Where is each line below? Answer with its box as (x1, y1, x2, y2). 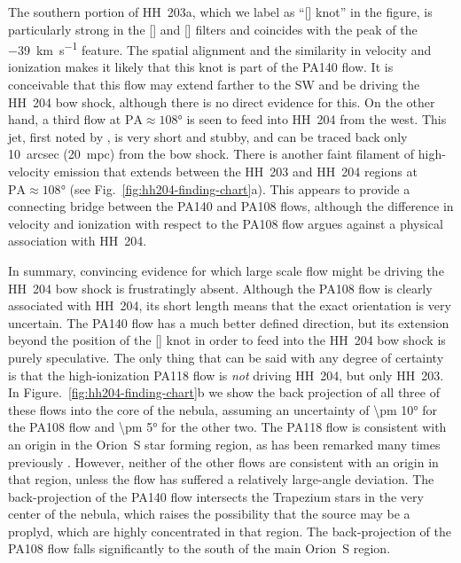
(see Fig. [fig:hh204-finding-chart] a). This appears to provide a (69, 179, 410, 198)
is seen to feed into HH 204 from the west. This (186, 110, 447, 129)
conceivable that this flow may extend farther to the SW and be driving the (8, 75, 420, 94)
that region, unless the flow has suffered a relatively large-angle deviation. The (8, 470, 434, 489)
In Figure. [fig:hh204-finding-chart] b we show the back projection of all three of (8, 383, 440, 402)
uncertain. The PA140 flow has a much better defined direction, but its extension (8, 313, 449, 332)
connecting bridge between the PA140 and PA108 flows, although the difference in (8, 197, 454, 215)
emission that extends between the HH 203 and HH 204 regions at (53, 162, 418, 180)
